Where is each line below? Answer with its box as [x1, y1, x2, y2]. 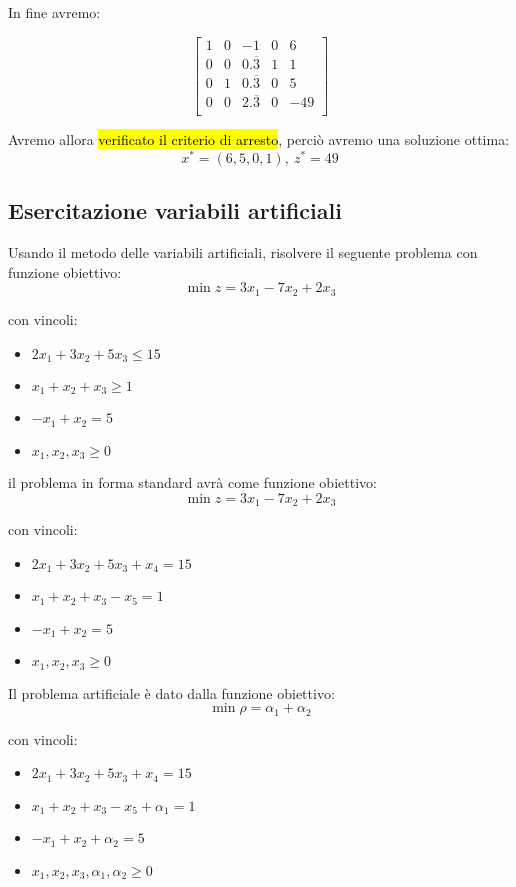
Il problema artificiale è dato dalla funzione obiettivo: [8, 682, 335, 703]
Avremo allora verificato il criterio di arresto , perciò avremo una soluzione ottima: [8, 129, 510, 150]
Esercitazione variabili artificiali [8, 195, 342, 226]
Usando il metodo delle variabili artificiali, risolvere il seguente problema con [8, 242, 478, 263]
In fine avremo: [8, 2, 101, 22]
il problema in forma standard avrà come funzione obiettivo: [8, 472, 377, 493]
